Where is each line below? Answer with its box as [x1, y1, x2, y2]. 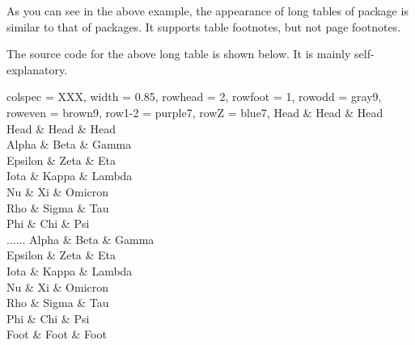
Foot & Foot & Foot [6, 326, 107, 343]
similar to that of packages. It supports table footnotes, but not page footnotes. [6, 18, 401, 35]
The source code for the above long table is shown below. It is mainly [6, 45, 351, 62]
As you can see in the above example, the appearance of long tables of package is [6, 2, 409, 19]
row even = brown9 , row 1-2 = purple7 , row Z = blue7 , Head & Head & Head [6, 103, 383, 120]
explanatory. [6, 61, 68, 78]
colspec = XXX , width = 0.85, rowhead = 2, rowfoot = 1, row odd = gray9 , [6, 88, 382, 105]
